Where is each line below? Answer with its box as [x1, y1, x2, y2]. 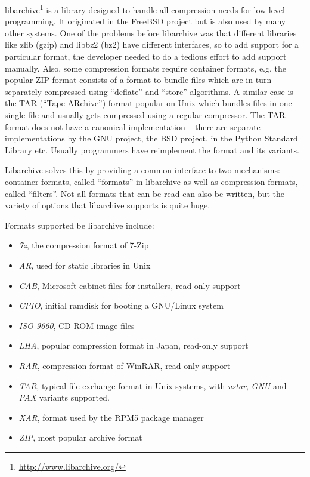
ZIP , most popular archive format [18, 431, 142, 444]
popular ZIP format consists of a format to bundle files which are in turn [5, 73, 272, 86]
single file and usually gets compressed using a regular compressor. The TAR [5, 109, 286, 121]
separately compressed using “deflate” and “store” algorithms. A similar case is [5, 85, 293, 97]
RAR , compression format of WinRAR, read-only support [18, 359, 231, 371]
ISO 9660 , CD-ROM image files [18, 319, 135, 331]
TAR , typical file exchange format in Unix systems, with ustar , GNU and [18, 379, 287, 392]
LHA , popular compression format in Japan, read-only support [18, 339, 249, 352]
